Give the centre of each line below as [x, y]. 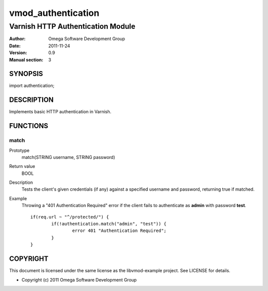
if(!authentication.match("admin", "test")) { [109, 224]
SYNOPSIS [26, 74]
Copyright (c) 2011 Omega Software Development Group [79, 280]
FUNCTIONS [29, 126]
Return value [22, 166]
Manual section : [26, 60]
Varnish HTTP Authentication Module [72, 26]
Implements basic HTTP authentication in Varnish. [60, 112]
